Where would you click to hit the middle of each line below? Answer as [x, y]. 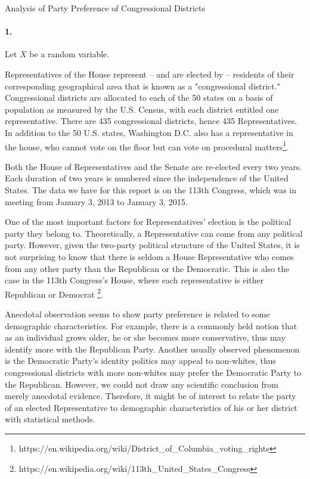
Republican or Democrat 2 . [54, 293]
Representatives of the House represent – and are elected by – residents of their [150, 74]
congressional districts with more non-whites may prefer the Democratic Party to [153, 372]
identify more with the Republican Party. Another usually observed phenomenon [152, 349]
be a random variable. [69, 54]
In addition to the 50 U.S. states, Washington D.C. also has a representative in [149, 132]
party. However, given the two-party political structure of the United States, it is [152, 245]
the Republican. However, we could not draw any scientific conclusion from [142, 384]
